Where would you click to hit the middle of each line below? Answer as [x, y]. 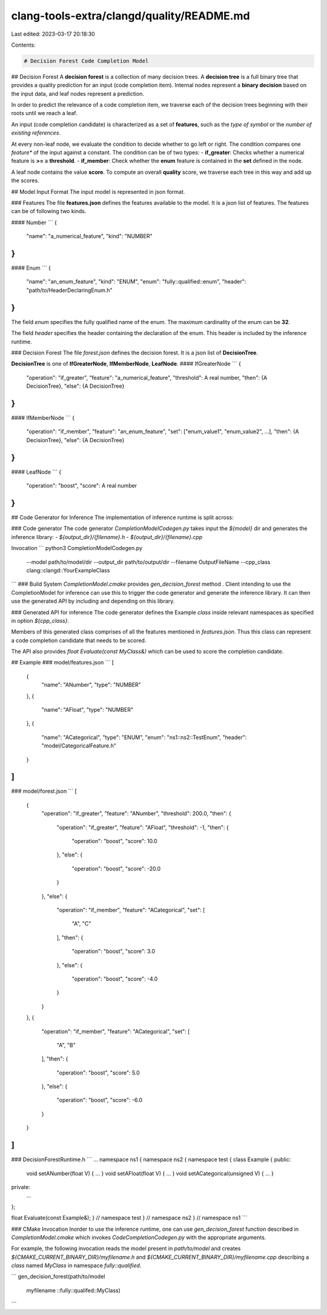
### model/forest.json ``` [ [44, 791]
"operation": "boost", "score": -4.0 [115, 979]
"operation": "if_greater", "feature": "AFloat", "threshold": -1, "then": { [143, 827]
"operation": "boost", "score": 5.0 [98, 1073]
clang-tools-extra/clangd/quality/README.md [131, 16]
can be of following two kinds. [49, 211]
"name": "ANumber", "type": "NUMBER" [91, 685]
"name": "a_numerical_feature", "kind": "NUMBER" [89, 236]
